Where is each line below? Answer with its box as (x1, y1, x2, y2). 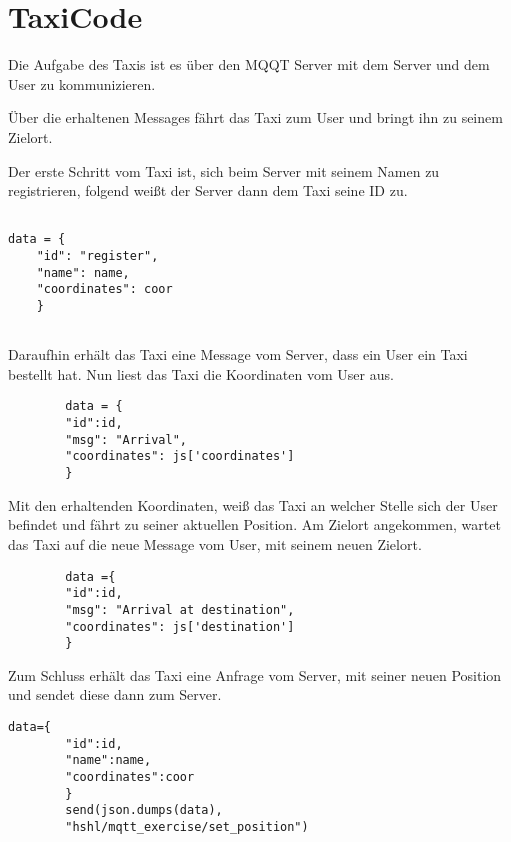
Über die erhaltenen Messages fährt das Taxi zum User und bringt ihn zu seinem (8, 107, 503, 128)
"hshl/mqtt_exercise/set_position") (65, 819, 309, 834)
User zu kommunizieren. (8, 73, 156, 94)
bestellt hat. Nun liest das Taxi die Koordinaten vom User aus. (8, 363, 394, 384)
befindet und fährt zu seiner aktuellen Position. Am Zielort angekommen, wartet (8, 514, 501, 535)
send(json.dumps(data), (65, 803, 223, 818)
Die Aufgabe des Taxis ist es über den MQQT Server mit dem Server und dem (8, 54, 490, 75)
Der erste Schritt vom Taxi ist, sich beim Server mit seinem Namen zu (8, 160, 440, 181)
